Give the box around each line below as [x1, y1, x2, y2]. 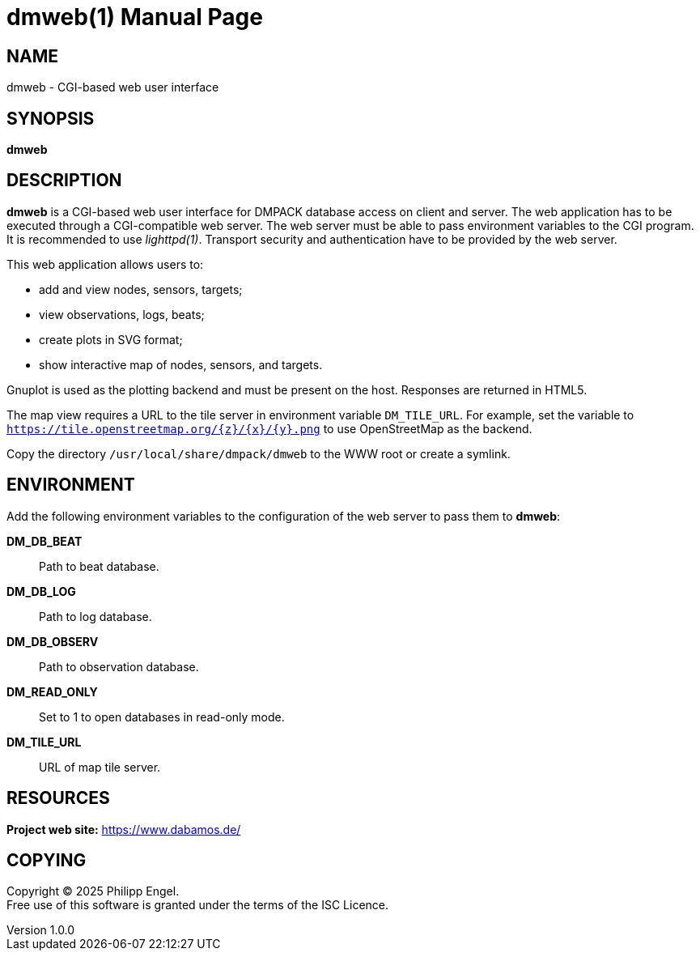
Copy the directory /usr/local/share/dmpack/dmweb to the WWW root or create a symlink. [6, 446, 511, 461]
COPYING [6, 849, 87, 870]
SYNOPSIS [6, 108, 95, 129]
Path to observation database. [39, 659, 199, 674]
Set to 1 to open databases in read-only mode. [39, 709, 285, 724]
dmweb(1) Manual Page [6, 3, 263, 31]
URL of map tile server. [39, 759, 161, 774]
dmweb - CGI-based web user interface [6, 80, 219, 95]
